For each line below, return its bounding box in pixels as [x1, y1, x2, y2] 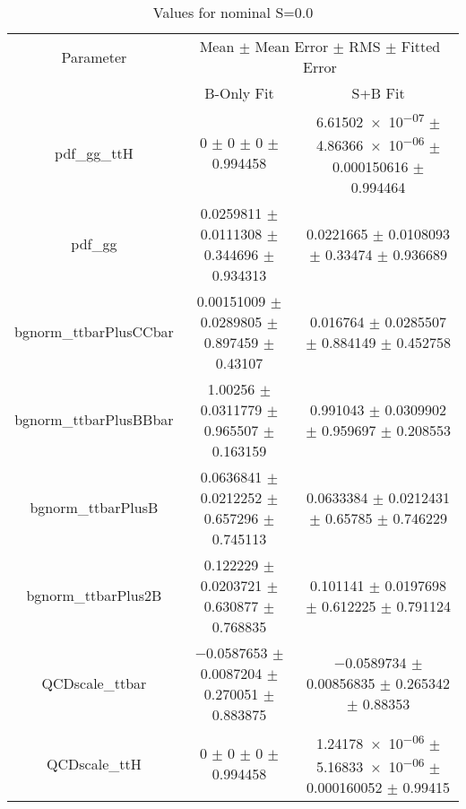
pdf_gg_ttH [55, 142, 134, 163]
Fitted [401, 36, 441, 57]
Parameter [61, 46, 127, 67]
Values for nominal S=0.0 [152, 2, 314, 22]
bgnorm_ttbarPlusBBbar [14, 409, 174, 431]
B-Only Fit [204, 83, 274, 103]
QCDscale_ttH [47, 752, 142, 774]
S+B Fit [351, 83, 405, 103]
